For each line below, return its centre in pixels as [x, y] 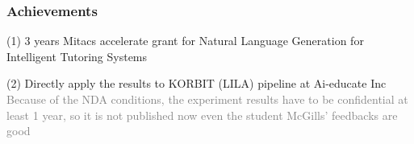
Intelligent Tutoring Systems [77, 56]
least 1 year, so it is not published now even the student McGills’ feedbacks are [202, 115]
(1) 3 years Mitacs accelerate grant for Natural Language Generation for [185, 41]
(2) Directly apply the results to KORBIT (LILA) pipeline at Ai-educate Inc [197, 83]
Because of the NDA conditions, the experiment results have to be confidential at [207, 99]
